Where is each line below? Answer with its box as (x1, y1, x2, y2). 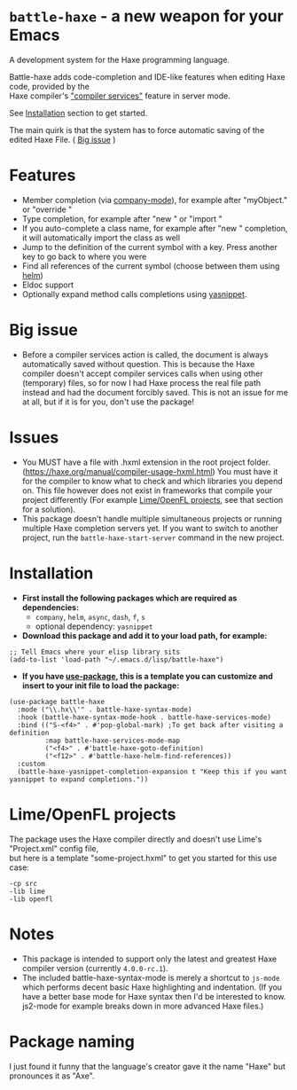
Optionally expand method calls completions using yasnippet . (21, 288, 247, 299)
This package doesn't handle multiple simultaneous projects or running (21, 513, 282, 524)
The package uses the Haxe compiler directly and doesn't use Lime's (9, 834, 262, 844)
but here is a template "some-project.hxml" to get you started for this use (9, 852, 277, 863)
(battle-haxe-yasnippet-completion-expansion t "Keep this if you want (17, 767, 288, 776)
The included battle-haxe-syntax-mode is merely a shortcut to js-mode (21, 972, 280, 983)
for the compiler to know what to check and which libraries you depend (21, 475, 283, 486)
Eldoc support (21, 279, 74, 290)
